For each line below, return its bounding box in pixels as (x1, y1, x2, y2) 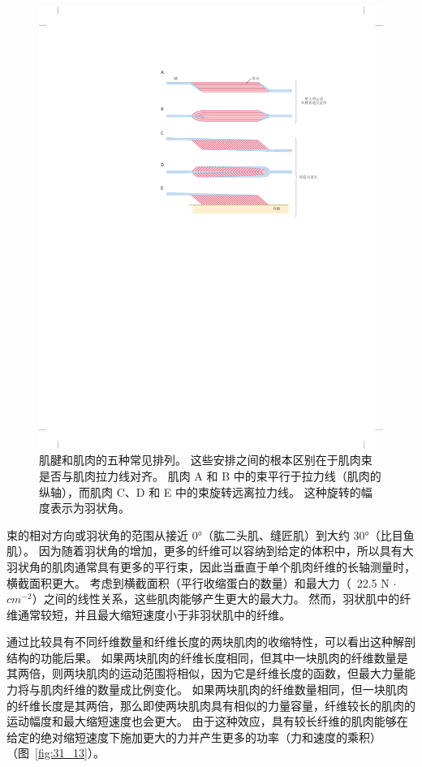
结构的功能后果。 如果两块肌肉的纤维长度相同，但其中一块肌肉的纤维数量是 (6, 649, 408, 666)
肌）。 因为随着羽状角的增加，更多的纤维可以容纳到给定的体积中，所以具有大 (6, 542, 414, 559)
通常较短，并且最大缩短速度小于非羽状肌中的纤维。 (17, 605, 291, 623)
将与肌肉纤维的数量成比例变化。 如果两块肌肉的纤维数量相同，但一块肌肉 (17, 681, 408, 698)
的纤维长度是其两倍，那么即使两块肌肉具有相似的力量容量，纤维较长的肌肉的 (6, 696, 416, 713)
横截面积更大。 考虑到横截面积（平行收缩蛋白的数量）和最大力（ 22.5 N (6, 574, 390, 591)
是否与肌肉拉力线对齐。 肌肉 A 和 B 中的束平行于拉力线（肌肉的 (39, 467, 381, 484)
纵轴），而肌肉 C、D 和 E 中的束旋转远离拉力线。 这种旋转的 (39, 483, 361, 500)
